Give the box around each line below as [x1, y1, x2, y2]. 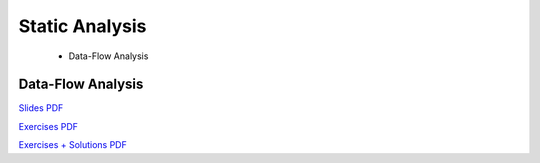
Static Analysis [18, 15, 147, 37]
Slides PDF [18, 102, 64, 114]
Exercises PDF [18, 120, 79, 132]
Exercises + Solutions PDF [18, 139, 127, 151]
